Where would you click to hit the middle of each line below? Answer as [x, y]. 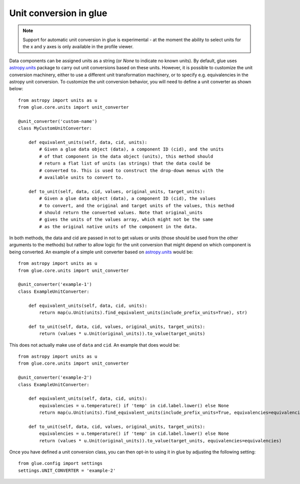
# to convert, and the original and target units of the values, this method [137, 205]
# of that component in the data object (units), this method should [126, 156]
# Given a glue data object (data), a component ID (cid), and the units [131, 149]
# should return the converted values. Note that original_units [121, 212]
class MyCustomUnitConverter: [55, 128]
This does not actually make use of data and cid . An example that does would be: [94, 345]
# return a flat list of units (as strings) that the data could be [125, 164]
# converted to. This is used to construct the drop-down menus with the [131, 170]
